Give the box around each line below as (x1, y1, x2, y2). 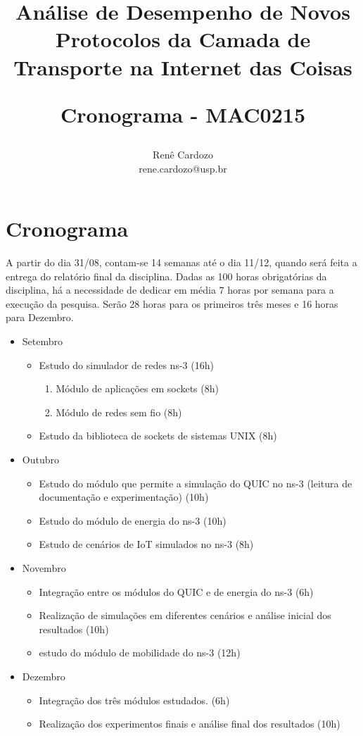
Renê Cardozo (153, 146, 213, 161)
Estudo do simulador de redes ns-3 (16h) (39, 357, 214, 372)
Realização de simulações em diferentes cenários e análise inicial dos (39, 608, 331, 623)
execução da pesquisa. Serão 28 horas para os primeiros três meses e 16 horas (6, 296, 338, 311)
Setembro (22, 334, 63, 349)
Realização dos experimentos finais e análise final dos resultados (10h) (39, 716, 340, 731)
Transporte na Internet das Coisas (13, 52, 352, 81)
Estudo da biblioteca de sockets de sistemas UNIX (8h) (39, 428, 277, 443)
